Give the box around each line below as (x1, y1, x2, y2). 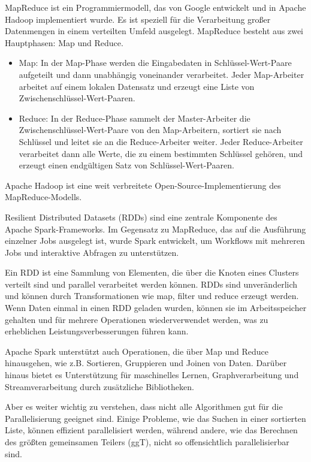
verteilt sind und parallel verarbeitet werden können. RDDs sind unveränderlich (5, 277, 298, 290)
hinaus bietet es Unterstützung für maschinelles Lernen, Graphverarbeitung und (5, 369, 299, 381)
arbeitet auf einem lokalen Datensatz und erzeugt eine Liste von (19, 80, 255, 92)
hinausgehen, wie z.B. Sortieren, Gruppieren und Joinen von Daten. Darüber (5, 357, 287, 369)
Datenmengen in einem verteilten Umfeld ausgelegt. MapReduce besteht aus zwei (5, 25, 303, 37)
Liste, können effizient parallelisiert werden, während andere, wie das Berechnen (5, 424, 298, 436)
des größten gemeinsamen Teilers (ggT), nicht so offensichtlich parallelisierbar (5, 436, 289, 448)
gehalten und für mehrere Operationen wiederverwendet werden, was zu (5, 313, 268, 325)
